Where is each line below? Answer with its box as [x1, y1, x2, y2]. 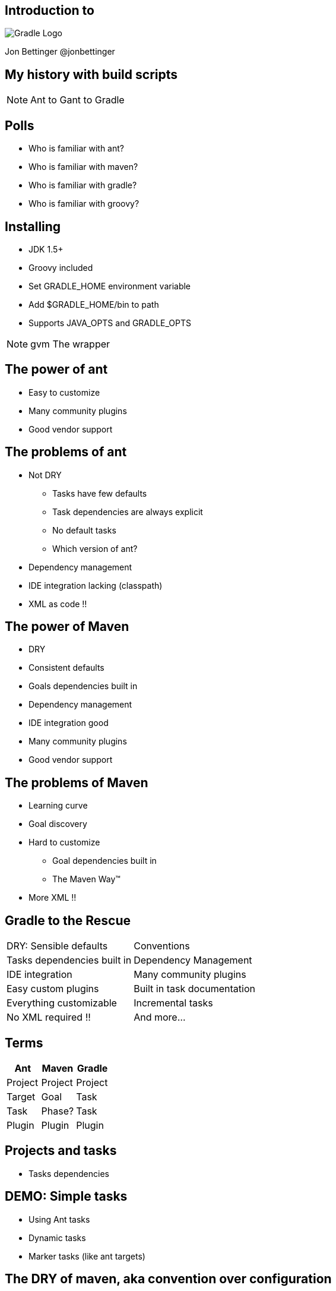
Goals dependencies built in [28, 681, 138, 692]
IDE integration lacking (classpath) [28, 580, 163, 591]
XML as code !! [28, 598, 87, 609]
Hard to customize [28, 837, 100, 848]
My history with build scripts [5, 67, 178, 82]
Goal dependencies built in [52, 856, 157, 866]
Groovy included [28, 262, 93, 273]
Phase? [41, 1105, 74, 1118]
